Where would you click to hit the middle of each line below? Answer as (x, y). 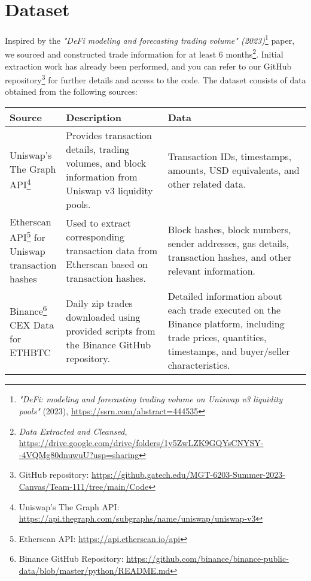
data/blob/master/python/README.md (94, 570)
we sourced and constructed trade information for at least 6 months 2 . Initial (144, 53)
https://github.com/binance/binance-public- (208, 559)
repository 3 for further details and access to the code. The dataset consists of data (155, 79)
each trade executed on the (224, 310)
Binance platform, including (226, 324)
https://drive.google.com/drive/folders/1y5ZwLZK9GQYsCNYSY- (141, 443)
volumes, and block (106, 163)
